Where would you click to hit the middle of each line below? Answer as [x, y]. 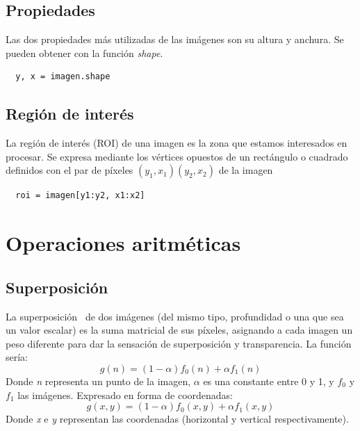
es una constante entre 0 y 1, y [269, 381]
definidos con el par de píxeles [69, 170]
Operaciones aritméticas [123, 243]
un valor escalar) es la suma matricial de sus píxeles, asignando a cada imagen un [179, 330]
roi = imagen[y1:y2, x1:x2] [80, 196]
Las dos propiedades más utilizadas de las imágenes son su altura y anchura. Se [175, 39]
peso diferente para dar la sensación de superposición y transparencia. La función [179, 343]
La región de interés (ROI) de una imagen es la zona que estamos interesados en [177, 143]
